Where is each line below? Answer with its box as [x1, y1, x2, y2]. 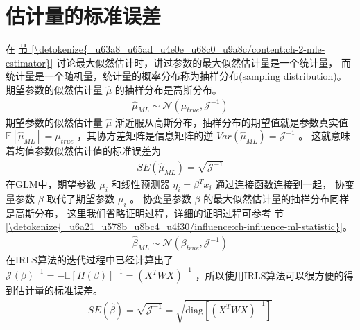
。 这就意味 [298, 128, 350, 143]
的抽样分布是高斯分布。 [114, 82, 222, 96]
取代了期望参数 [46, 191, 115, 205]
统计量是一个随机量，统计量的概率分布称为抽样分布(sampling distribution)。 [6, 69, 347, 83]
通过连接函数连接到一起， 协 [215, 177, 345, 191]
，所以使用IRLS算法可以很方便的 [195, 268, 344, 282]
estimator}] [6, 55, 53, 69]
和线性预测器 [111, 177, 170, 191]
